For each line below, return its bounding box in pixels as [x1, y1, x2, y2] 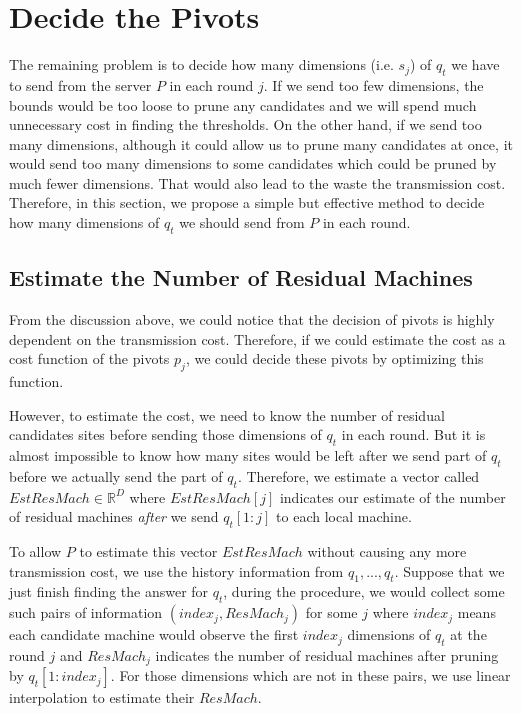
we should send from [179, 212, 305, 233]
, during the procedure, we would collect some [223, 581, 505, 602]
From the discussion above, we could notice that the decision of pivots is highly [9, 309, 495, 330]
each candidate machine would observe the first [9, 624, 299, 645]
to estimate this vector [79, 541, 218, 562]
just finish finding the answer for [9, 581, 209, 602]
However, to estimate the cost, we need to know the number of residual [9, 404, 445, 425]
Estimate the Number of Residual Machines [9, 262, 473, 293]
